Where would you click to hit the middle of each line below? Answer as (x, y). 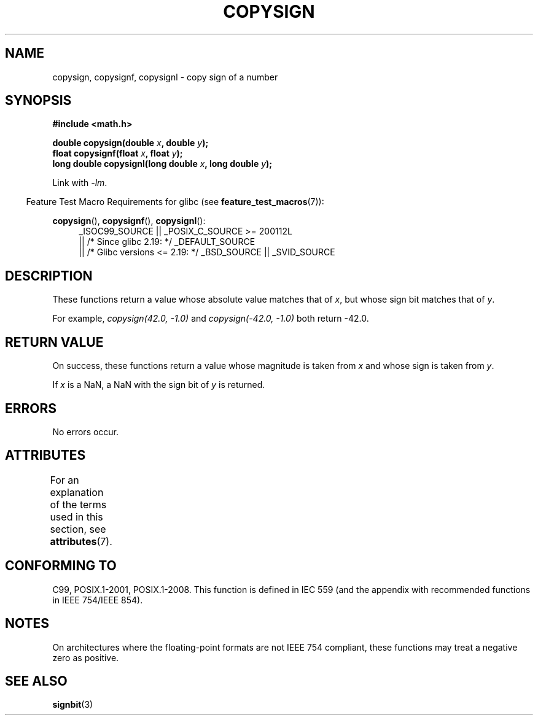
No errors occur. (86, 432)
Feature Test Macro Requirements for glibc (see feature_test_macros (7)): (175, 202)
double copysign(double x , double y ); (131, 143)
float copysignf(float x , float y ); (118, 153)
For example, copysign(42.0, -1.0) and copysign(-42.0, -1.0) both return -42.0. (211, 319)
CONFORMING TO (61, 566)
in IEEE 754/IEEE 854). (98, 600)
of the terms (78, 504)
